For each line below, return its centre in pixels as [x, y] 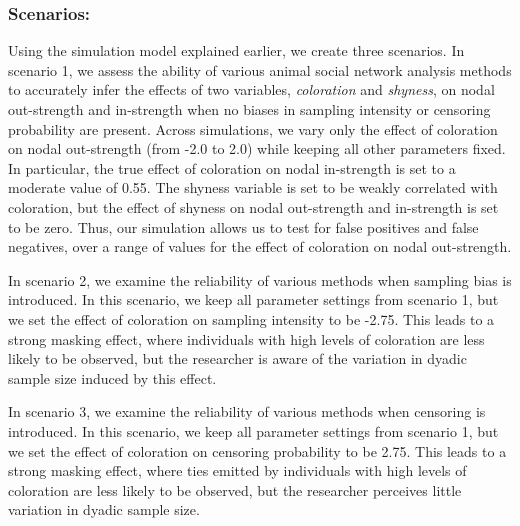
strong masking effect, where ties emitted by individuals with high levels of [237, 470]
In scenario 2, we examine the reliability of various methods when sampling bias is [260, 279]
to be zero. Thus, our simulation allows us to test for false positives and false [243, 226]
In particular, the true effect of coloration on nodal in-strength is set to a [232, 167]
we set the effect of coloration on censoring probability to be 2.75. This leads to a [257, 450]
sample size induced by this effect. [112, 377]
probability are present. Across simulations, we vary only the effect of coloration [253, 128]
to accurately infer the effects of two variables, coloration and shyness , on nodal [251, 89]
